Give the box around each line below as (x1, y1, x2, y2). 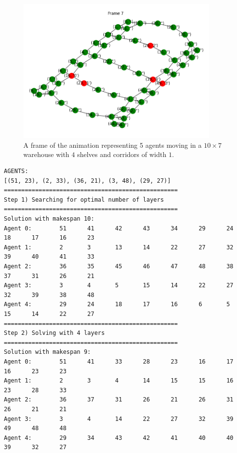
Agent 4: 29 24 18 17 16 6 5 (4, 301, 230, 308)
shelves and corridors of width (77, 149, 167, 159)
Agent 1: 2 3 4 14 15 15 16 (4, 377, 234, 384)
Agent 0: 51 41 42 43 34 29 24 (4, 225, 234, 232)
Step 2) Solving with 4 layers (4, 330, 105, 337)
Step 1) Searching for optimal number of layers (4, 196, 164, 203)
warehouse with (23, 149, 69, 159)
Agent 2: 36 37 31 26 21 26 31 (4, 396, 234, 403)
